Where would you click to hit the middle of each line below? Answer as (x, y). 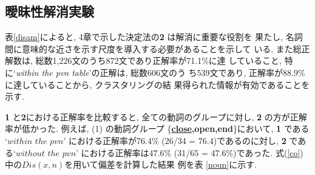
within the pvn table (52, 72)
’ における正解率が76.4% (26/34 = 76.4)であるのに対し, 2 (175, 140)
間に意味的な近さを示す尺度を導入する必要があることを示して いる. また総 (153, 48)
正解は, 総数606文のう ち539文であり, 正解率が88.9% (202, 72)
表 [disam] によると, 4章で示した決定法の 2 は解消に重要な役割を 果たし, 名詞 (154, 37)
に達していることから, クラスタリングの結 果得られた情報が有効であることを (157, 84)
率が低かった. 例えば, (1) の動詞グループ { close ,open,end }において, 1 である (157, 129)
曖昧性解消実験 (49, 11)
